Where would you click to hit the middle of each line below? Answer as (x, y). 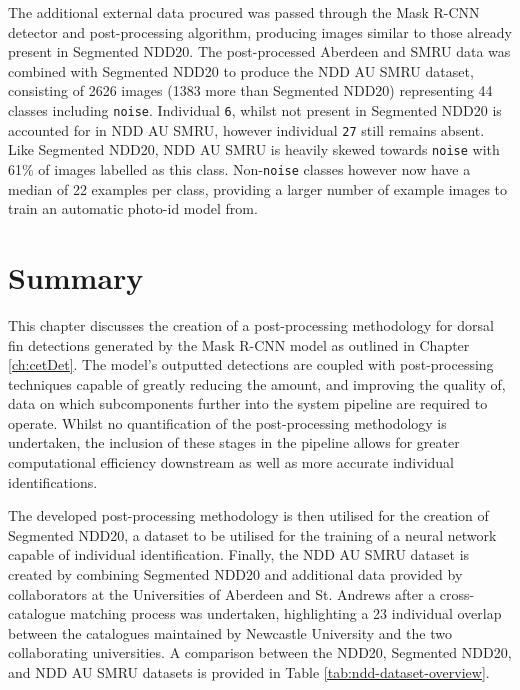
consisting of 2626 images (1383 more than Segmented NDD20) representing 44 (250, 90)
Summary (76, 276)
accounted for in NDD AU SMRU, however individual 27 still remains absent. (246, 129)
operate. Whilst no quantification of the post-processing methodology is (227, 422)
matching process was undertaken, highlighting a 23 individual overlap (286, 613)
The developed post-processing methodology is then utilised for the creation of (248, 515)
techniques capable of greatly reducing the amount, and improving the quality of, (257, 383)
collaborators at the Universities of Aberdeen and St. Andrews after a (222, 593)
